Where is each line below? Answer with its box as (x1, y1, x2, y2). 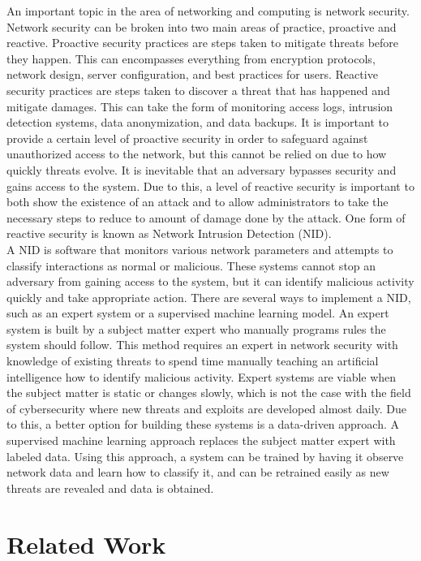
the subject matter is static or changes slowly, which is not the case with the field (6, 384, 411, 401)
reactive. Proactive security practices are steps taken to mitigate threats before (6, 34, 399, 51)
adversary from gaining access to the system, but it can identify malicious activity (6, 273, 415, 290)
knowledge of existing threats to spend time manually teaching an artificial (6, 352, 379, 369)
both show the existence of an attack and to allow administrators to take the (6, 193, 389, 210)
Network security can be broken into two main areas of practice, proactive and (6, 18, 397, 35)
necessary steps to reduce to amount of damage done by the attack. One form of (6, 209, 406, 226)
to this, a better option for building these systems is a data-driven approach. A (6, 416, 400, 433)
